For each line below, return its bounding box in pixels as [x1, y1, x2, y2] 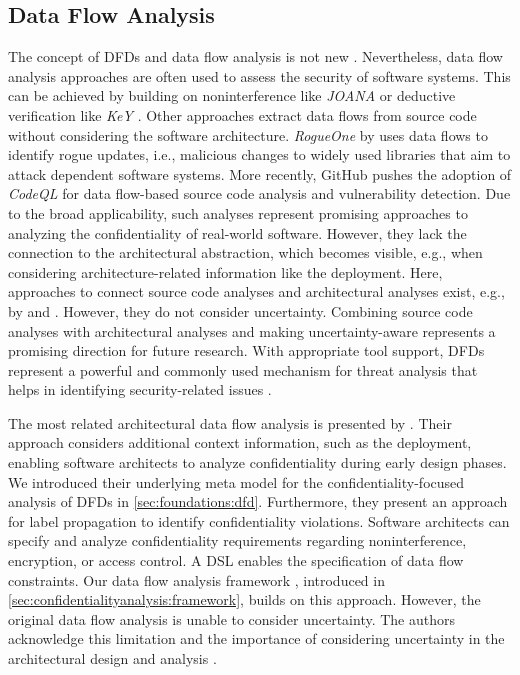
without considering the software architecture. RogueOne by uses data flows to [8, 124, 488, 145]
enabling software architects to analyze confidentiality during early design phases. [8, 452, 507, 473]
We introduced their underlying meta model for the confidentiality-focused [8, 471, 465, 492]
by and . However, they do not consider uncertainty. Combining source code [8, 300, 473, 321]
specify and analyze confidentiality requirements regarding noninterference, [8, 530, 467, 551]
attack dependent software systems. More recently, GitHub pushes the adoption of [8, 163, 512, 184]
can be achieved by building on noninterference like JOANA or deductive [8, 85, 456, 106]
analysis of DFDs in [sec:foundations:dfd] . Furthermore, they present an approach [8, 491, 508, 512]
